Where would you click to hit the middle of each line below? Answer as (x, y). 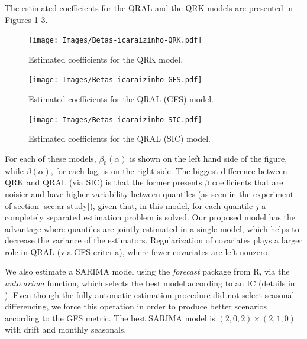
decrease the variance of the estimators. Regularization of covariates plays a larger (153, 240)
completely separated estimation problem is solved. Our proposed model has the (150, 217)
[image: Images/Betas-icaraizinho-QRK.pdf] (115, 40)
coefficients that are (248, 182)
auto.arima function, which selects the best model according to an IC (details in (150, 283)
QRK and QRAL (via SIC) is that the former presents (104, 182)
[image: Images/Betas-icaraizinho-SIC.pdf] (115, 120)
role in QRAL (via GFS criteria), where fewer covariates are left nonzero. (138, 251)
